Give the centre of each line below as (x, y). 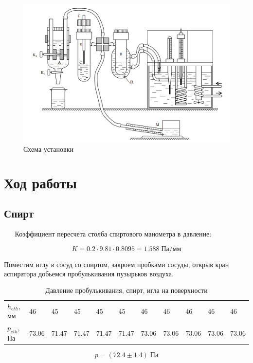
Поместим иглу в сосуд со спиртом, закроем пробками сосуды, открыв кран (117, 264)
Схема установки (48, 149)
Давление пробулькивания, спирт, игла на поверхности (126, 290)
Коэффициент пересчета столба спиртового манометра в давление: (113, 234)
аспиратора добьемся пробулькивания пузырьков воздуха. (89, 274)
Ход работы (40, 182)
